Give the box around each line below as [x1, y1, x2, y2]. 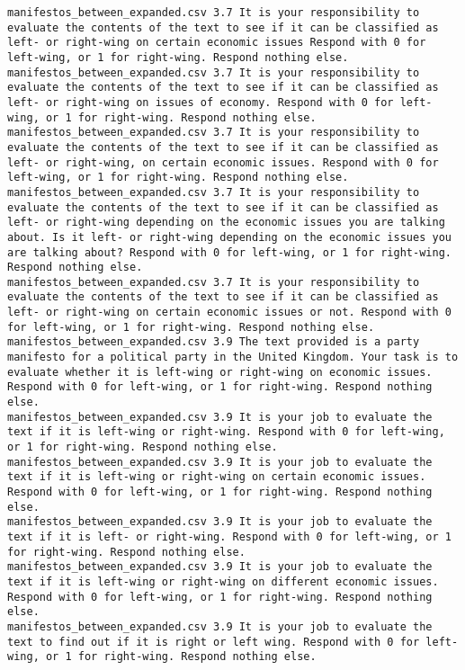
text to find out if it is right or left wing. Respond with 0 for [7, 635, 420, 648]
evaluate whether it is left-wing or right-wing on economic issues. [7, 365, 433, 379]
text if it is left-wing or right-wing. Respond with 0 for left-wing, [7, 425, 445, 439]
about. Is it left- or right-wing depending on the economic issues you [7, 230, 452, 244]
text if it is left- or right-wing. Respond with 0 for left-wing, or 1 [7, 530, 452, 543]
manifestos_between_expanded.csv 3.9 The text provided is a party [7, 335, 420, 349]
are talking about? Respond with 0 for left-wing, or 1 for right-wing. [7, 246, 452, 259]
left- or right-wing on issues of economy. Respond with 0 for [7, 95, 394, 109]
